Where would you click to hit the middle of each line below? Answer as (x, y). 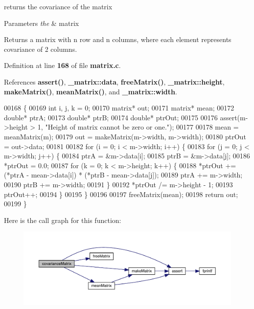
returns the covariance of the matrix (58, 6)
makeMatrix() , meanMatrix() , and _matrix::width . (91, 91)
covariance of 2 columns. (41, 49)
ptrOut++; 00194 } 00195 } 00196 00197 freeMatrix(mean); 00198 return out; (121, 194)
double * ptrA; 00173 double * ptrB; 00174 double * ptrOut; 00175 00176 (111, 117)
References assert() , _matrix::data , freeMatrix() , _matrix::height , (114, 81)
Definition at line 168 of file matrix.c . (62, 65)
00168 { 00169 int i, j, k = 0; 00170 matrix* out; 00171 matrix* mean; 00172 (119, 108)
